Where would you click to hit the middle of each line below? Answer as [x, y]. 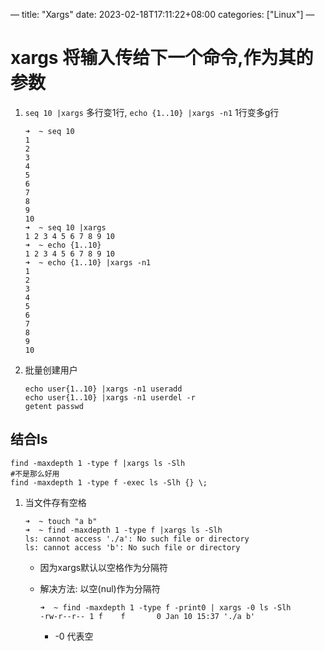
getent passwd [54, 406]
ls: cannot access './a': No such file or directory [137, 539]
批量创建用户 [51, 370]
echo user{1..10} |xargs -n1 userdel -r [110, 397]
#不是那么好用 [35, 474]
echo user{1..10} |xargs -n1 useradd [103, 389]
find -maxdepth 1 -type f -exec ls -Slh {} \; [109, 482]
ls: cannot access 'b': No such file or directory [132, 547]
